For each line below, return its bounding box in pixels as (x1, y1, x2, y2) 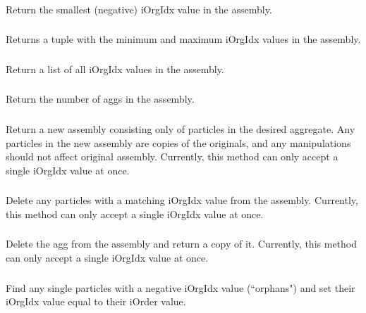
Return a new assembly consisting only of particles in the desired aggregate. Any (6, 121, 355, 136)
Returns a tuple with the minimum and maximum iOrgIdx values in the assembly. (6, 32, 361, 46)
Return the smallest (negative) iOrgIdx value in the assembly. (6, 1, 272, 16)
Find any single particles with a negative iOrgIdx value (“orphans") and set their (6, 280, 355, 295)
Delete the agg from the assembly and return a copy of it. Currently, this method (6, 236, 358, 251)
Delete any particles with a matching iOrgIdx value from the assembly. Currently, (6, 193, 358, 207)
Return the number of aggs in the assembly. (6, 91, 195, 106)
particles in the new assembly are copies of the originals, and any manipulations (6, 135, 351, 150)
